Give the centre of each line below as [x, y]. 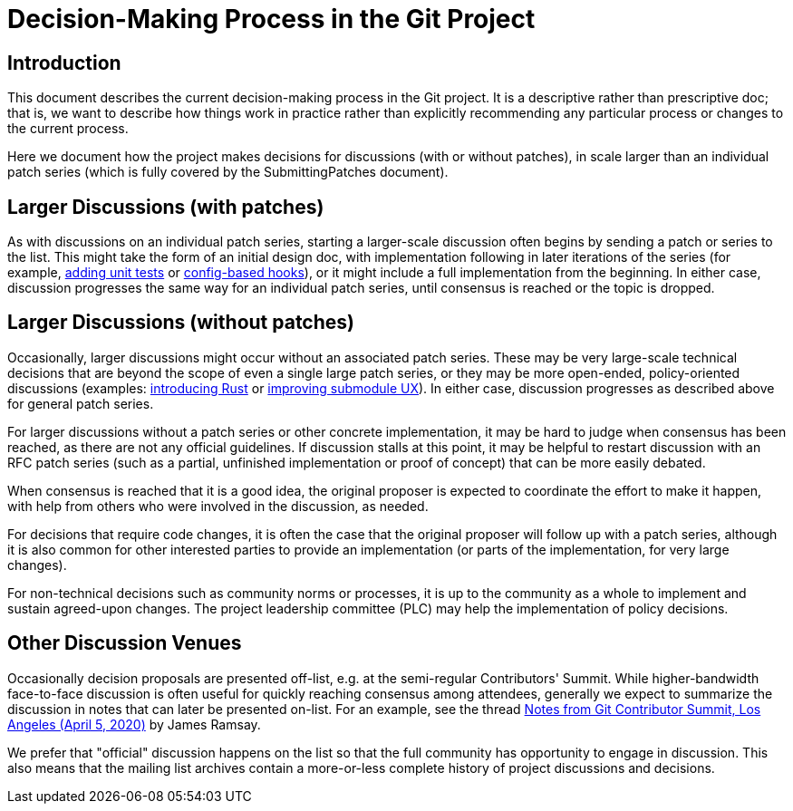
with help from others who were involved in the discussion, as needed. [218, 506]
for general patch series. [81, 403]
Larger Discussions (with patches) [166, 207]
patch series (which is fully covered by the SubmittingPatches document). [228, 172]
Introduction [64, 63]
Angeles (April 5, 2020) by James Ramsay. [134, 724]
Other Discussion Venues [125, 643]
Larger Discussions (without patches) [181, 323]
